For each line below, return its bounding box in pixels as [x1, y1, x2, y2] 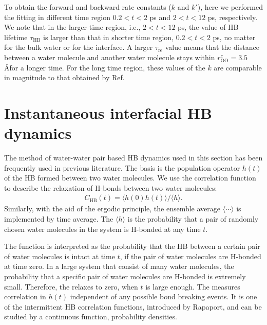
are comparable [214, 62, 262, 73]
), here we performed [197, 2, 263, 12]
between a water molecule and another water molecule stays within [4, 51, 215, 62]
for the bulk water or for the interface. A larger [4, 42, 153, 52]
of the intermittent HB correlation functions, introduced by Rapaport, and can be [4, 301, 262, 312]
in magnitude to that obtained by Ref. [4, 72, 125, 83]
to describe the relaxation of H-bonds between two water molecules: [4, 182, 217, 193]
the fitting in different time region [4, 11, 110, 22]
